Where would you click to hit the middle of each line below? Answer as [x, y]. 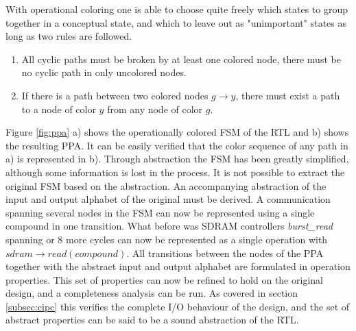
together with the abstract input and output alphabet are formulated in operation [178, 266]
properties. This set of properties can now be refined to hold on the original [164, 279]
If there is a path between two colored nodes [115, 95]
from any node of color [155, 109]
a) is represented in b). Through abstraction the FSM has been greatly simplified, [177, 159]
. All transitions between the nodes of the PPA [225, 253]
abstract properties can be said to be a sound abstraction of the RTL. [152, 320]
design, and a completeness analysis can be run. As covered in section [152, 293]
